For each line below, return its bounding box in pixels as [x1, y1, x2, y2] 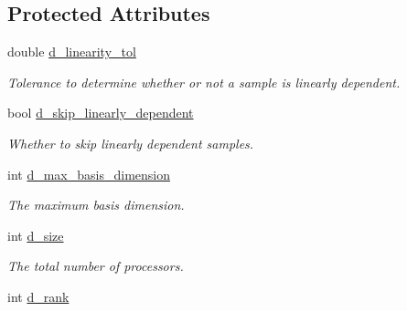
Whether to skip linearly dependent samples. [7, 133, 254, 152]
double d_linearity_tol [7, 42, 136, 61]
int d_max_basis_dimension [7, 164, 170, 183]
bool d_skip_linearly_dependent [7, 103, 194, 122]
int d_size [7, 225, 64, 244]
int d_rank [7, 286, 70, 306]
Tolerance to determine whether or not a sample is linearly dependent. [7, 72, 401, 91]
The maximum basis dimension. [7, 195, 185, 214]
